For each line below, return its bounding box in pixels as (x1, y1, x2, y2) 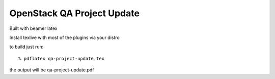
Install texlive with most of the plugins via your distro (9, 34, 120, 41)
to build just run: (9, 44, 44, 50)
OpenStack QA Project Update (9, 8, 140, 19)
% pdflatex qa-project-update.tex (18, 56, 104, 61)
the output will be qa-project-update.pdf (9, 67, 94, 73)
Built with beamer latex (9, 25, 58, 31)
